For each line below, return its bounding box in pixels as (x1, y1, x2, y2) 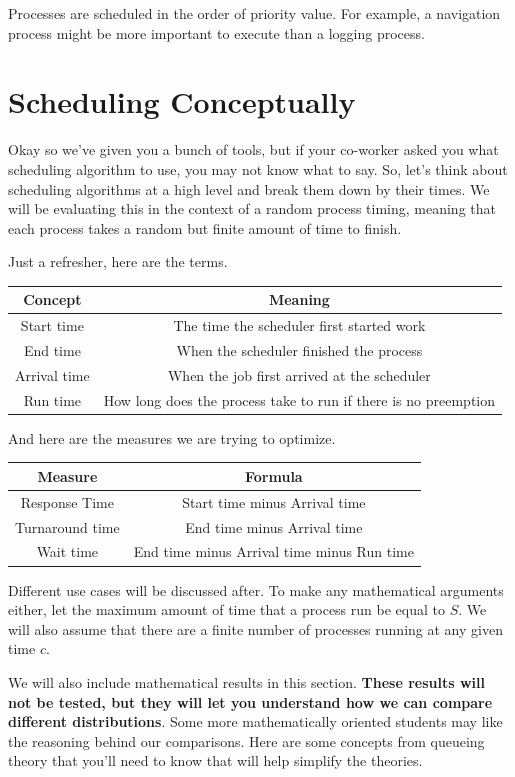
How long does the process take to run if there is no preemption (103, 389, 496, 410)
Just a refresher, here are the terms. (8, 251, 228, 272)
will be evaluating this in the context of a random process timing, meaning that (8, 198, 496, 219)
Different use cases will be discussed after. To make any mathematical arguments (8, 579, 504, 600)
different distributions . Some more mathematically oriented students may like (8, 711, 503, 732)
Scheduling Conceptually (8, 81, 356, 122)
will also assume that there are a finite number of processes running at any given (8, 618, 503, 639)
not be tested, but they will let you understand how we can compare (8, 691, 493, 712)
